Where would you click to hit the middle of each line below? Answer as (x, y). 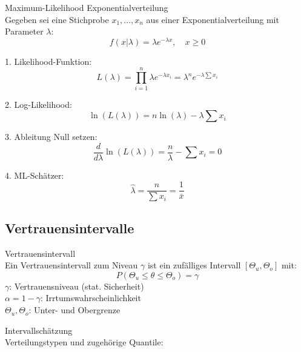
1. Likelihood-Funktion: (48, 61)
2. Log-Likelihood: (38, 104)
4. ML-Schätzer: (35, 175)
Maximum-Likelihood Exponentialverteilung (87, 7)
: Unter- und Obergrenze (74, 310)
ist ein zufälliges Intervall (194, 265)
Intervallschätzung (39, 330)
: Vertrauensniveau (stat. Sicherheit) (77, 286)
